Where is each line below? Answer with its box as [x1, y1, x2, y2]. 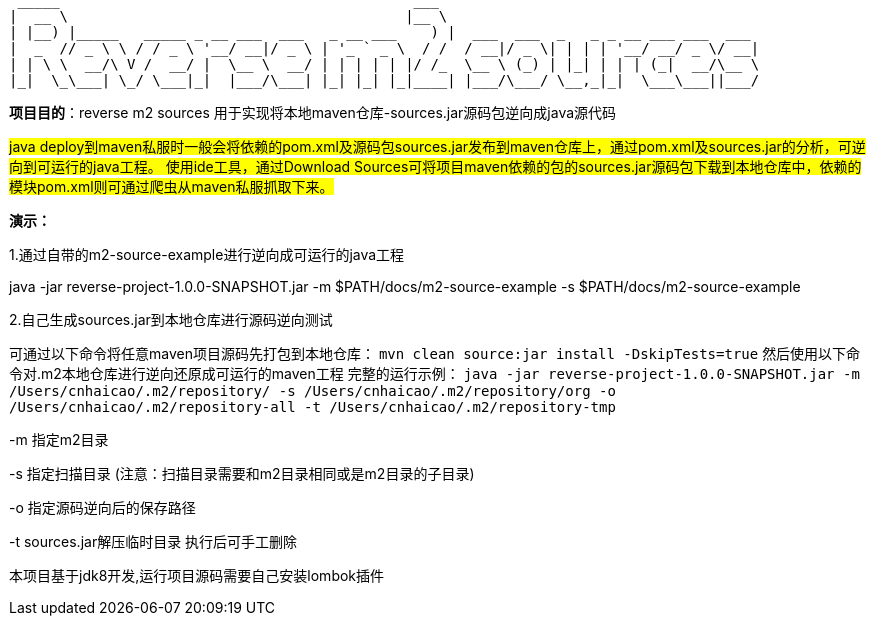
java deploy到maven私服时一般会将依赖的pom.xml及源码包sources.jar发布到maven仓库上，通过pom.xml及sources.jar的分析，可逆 [9, 138, 866, 155]
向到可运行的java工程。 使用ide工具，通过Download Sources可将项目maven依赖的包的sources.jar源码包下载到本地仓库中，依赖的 [9, 158, 862, 175]
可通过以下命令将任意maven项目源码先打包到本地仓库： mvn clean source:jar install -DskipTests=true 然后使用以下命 [9, 345, 861, 362]
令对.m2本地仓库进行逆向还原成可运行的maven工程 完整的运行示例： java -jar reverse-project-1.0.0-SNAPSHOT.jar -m [9, 365, 860, 382]
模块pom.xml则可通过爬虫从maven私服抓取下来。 [9, 178, 334, 195]
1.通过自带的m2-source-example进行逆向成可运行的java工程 [9, 246, 405, 263]
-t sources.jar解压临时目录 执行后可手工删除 [9, 533, 298, 550]
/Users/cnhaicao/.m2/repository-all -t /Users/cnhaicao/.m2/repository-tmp [9, 399, 616, 415]
